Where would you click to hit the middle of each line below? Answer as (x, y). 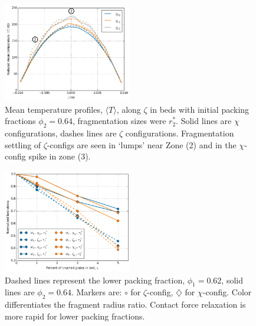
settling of (23, 144)
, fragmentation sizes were (119, 121)
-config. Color (227, 292)
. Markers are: (96, 292)
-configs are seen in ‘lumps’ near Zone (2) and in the (142, 144)
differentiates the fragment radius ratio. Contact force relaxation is (125, 304)
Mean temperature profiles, (54, 109)
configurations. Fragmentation (180, 133)
